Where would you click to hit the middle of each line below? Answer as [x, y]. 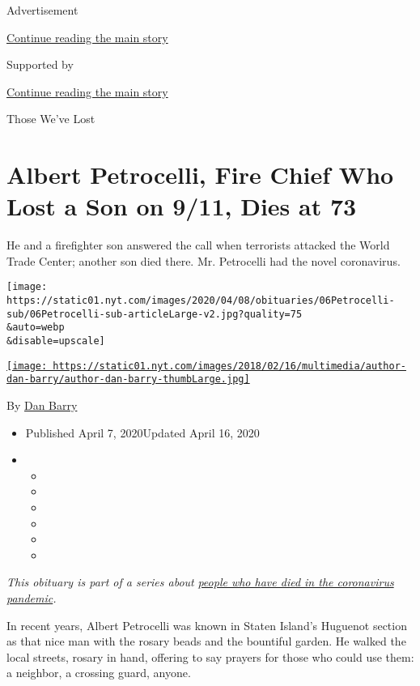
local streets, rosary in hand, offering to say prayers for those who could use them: [210, 656]
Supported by [40, 64]
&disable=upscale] [56, 341]
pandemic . [32, 598]
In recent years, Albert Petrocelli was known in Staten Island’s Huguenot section [207, 625]
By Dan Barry [42, 405]
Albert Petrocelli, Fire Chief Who [200, 175]
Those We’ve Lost [51, 119]
